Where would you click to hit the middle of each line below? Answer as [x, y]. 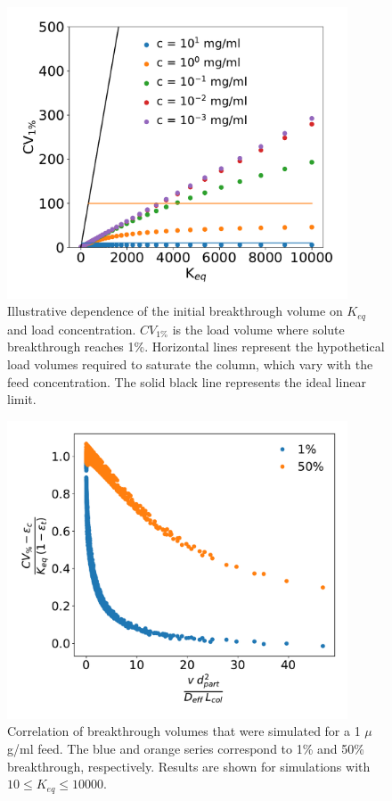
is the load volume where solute [258, 329]
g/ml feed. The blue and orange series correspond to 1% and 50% [186, 748]
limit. [22, 399]
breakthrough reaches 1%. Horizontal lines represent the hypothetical [196, 347]
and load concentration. [72, 329]
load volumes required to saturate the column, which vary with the [190, 364]
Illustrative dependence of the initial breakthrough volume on [175, 311]
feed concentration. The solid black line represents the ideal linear [187, 381]
